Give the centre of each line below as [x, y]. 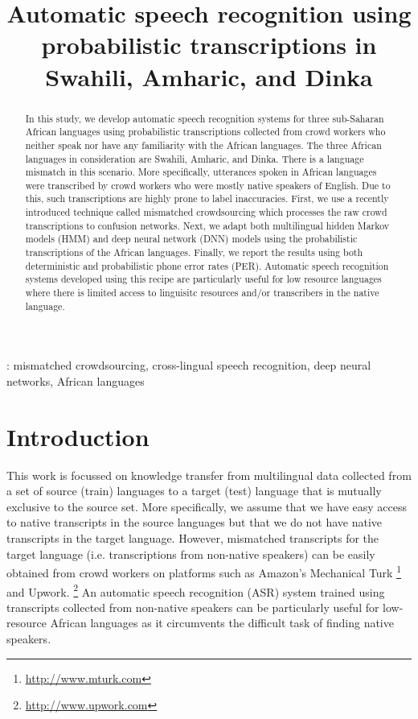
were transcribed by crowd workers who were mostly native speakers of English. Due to [208, 185]
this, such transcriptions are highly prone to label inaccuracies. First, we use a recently [207, 198]
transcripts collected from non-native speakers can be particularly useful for [193, 607]
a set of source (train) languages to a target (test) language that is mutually [194, 491]
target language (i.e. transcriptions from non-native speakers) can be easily [191, 554]
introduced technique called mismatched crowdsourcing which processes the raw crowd [206, 212]
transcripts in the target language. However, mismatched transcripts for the [193, 538]
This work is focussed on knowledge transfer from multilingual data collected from [209, 475]
